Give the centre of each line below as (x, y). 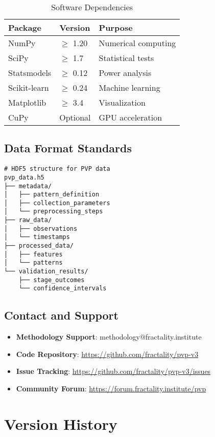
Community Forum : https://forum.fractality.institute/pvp (111, 389)
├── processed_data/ (39, 246)
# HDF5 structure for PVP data (57, 169)
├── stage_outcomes (52, 280)
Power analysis (125, 73)
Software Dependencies (92, 7)
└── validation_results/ (46, 272)
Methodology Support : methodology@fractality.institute (109, 337)
